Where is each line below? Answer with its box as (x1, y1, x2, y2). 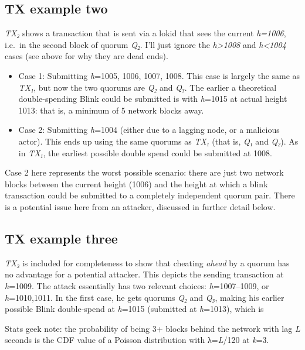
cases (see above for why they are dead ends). (5, 50, 168, 62)
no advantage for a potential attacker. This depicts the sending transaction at (5, 268, 284, 280)
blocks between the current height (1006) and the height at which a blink (5, 177, 268, 190)
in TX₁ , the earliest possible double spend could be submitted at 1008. (18, 146, 272, 159)
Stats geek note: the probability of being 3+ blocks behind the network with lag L (5, 322, 300, 334)
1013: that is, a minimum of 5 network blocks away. (18, 104, 204, 116)
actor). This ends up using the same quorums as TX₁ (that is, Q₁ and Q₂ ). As (18, 135, 299, 147)
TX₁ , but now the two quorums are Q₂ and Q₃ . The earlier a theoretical (18, 81, 277, 93)
